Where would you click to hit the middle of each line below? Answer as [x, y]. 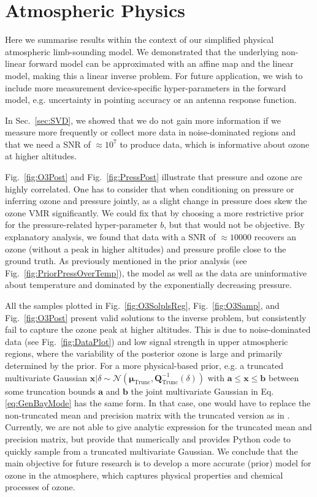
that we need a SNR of [48, 144]
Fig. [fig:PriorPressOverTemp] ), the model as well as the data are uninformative [156, 272]
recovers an [275, 237]
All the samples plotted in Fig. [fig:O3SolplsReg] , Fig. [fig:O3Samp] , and [142, 305]
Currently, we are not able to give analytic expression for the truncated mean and [158, 427]
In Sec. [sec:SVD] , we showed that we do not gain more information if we [143, 120]
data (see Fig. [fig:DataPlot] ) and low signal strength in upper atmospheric [147, 341]
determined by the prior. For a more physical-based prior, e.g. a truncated [144, 365]
